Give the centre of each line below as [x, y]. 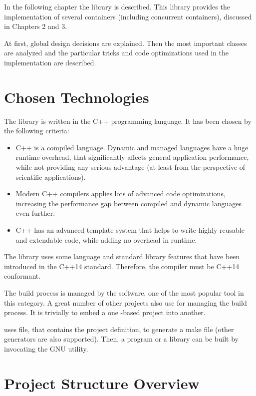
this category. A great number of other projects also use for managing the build [126, 302]
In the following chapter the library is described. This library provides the [117, 6]
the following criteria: [37, 131]
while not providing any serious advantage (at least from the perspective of [130, 167]
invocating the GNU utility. [46, 348]
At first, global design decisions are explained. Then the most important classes [126, 43]
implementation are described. [50, 62]
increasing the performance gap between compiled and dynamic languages [128, 203]
